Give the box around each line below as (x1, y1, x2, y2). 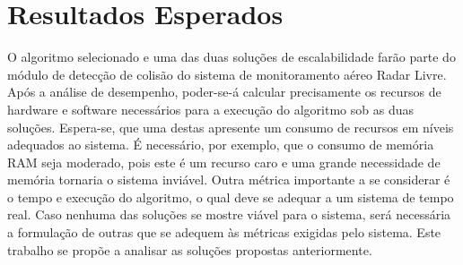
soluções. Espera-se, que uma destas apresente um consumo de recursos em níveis (7, 117, 454, 136)
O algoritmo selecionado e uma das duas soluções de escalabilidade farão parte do (7, 47, 456, 66)
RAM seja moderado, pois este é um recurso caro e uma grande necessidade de (7, 152, 441, 171)
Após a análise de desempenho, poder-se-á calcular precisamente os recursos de (7, 82, 441, 101)
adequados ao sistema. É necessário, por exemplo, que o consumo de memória (7, 135, 434, 154)
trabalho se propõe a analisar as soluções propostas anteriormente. (7, 240, 372, 259)
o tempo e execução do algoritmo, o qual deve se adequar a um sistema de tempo (7, 187, 454, 206)
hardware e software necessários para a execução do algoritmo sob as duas (7, 99, 414, 118)
